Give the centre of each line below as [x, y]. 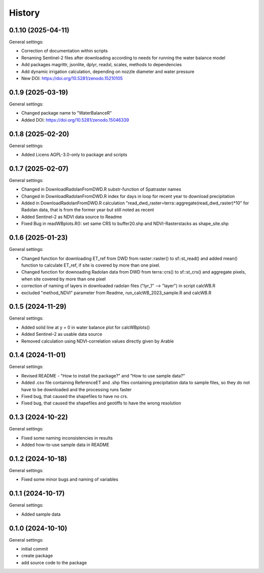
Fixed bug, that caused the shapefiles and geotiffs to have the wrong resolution [101, 403]
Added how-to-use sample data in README [65, 445]
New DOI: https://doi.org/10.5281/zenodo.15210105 [72, 78]
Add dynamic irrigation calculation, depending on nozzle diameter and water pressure [108, 72]
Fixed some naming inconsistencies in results [67, 438]
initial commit [35, 549]
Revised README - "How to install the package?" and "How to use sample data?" [103, 375]
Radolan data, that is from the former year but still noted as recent [88, 210]
